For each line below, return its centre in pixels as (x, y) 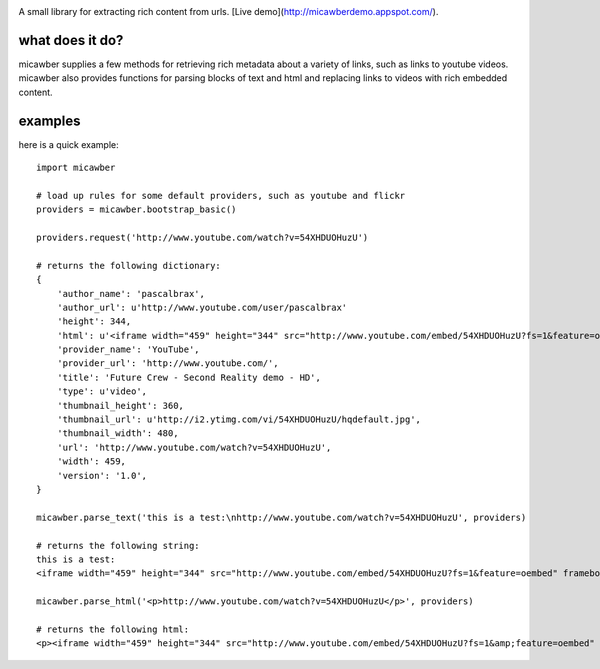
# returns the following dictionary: (129, 265)
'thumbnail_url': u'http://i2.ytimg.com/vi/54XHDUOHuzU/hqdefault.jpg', (239, 419)
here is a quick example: (68, 144)
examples (49, 120)
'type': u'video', (102, 391)
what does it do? (71, 40)
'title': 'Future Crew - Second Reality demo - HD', (189, 377)
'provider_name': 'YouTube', (128, 349)
